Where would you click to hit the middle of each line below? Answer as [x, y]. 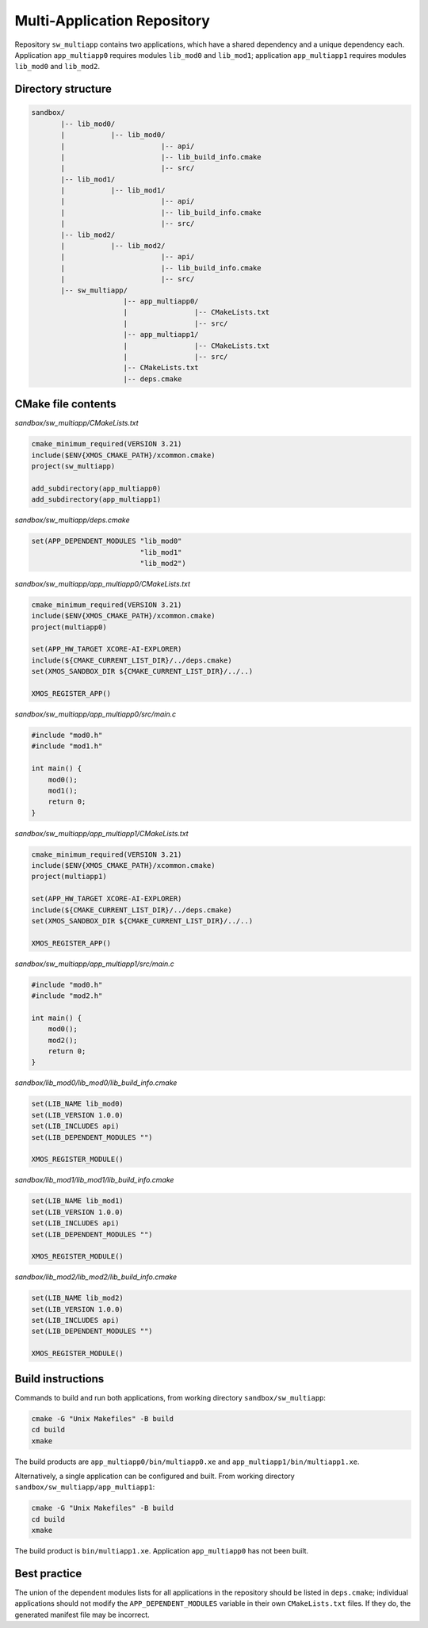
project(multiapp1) [69, 877]
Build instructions [59, 1379]
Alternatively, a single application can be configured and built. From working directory [155, 1476]
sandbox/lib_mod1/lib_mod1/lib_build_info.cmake [94, 1180]
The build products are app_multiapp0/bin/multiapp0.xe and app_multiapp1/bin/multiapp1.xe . [187, 1462]
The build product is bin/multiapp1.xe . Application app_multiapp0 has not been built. [162, 1551]
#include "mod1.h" [67, 746]
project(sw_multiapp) [73, 466]
